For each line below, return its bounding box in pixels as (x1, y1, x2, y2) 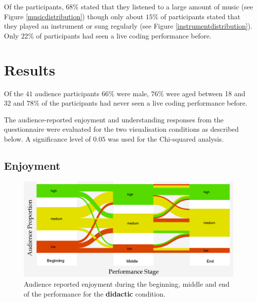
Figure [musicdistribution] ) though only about (4, 11, 144, 21)
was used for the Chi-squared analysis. (108, 133, 224, 144)
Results (4, 59, 55, 79)
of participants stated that (161, 11, 241, 21)
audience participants (35, 88, 100, 98)
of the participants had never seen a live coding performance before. (42, 98, 248, 108)
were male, (117, 88, 149, 98)
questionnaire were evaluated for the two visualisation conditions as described (4, 124, 239, 134)
